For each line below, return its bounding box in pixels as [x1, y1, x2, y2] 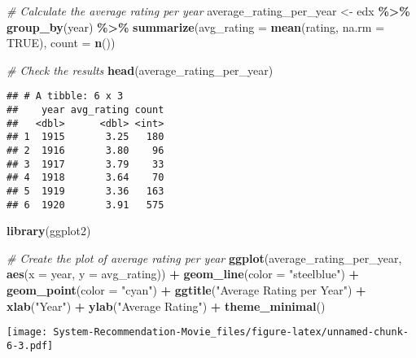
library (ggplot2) [7, 222, 91, 239]
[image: [7, 326, 48, 338]
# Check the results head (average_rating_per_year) [7, 61, 274, 78]
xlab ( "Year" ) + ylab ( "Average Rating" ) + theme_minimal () [7, 297, 326, 314]
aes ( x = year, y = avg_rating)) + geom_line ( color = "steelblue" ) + [7, 265, 360, 282]
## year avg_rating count [7, 104, 164, 116]
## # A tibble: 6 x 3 [7, 90, 124, 103]
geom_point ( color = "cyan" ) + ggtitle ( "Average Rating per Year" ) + [7, 282, 366, 299]
